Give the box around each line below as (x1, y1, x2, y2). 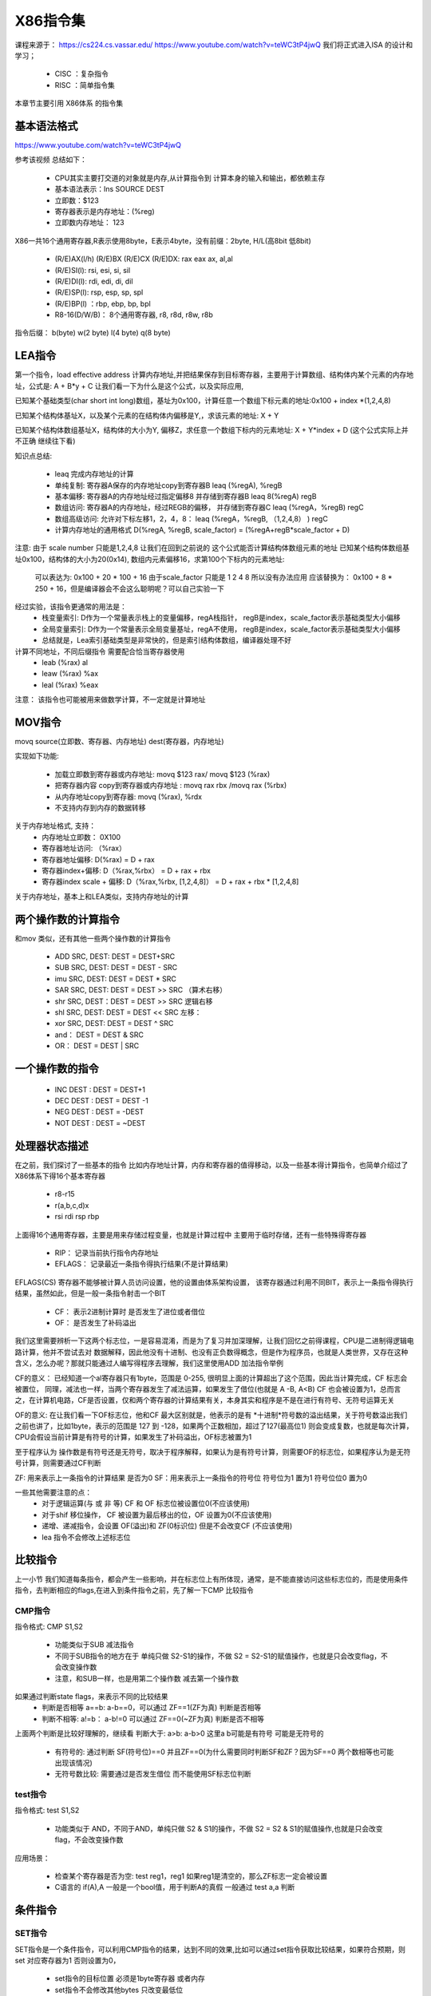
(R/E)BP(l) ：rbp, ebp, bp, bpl (54, 299, 151, 308)
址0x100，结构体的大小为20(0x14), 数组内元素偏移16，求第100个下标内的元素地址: (14, 554, 285, 564)
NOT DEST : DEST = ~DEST (54, 1118, 146, 1127)
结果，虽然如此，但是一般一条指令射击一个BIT (14, 1289, 166, 1298)
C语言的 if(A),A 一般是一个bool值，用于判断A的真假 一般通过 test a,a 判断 (54, 1883, 295, 1892)
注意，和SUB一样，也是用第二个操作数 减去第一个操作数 (54, 1673, 239, 1683)
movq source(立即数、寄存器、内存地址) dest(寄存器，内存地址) (14, 737, 224, 747)
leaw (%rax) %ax (42, 669, 99, 679)
